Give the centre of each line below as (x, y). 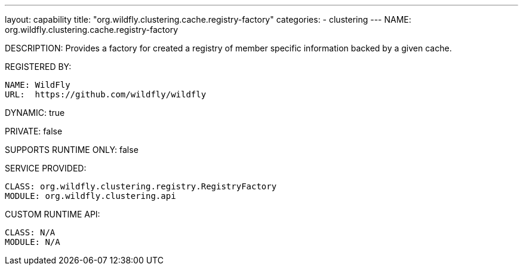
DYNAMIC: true (35, 113)
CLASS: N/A (30, 232)
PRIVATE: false (34, 131)
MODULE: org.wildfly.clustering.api (90, 196)
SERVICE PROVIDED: (46, 168)
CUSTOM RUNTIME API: (53, 214)
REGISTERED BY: (38, 67)
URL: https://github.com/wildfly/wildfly (106, 94)
